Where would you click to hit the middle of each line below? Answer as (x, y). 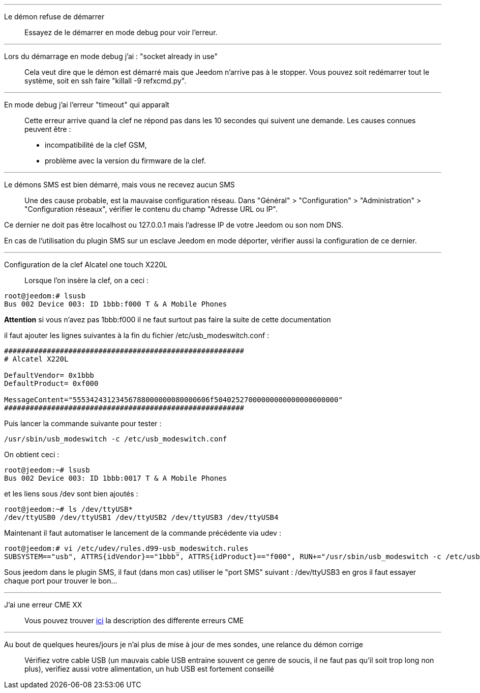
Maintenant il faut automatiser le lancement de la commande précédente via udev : (143, 533)
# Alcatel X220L (36, 359)
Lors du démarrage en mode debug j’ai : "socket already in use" (111, 56)
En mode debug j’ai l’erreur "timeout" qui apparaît (87, 105)
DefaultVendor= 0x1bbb (49, 375)
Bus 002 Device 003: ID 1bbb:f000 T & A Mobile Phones (116, 304)
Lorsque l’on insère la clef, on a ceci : (87, 280)
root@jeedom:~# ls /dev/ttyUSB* (68, 509)
